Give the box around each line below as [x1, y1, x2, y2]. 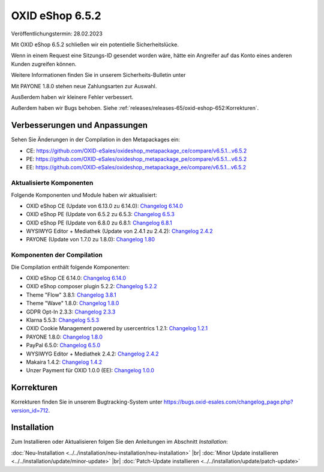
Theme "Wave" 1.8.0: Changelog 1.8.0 [26, 300, 119, 307]
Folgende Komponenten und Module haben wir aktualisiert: [11, 191, 157, 198]
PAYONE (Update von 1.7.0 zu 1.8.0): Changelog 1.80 [26, 236, 155, 243]
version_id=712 [11, 407, 49, 414]
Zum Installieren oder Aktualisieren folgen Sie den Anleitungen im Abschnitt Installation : [11, 438, 228, 446]
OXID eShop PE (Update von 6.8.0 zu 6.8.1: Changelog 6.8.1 [26, 219, 172, 226]
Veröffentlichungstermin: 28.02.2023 [11, 30, 103, 37]
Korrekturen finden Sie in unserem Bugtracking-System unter [11, 398, 163, 405]
